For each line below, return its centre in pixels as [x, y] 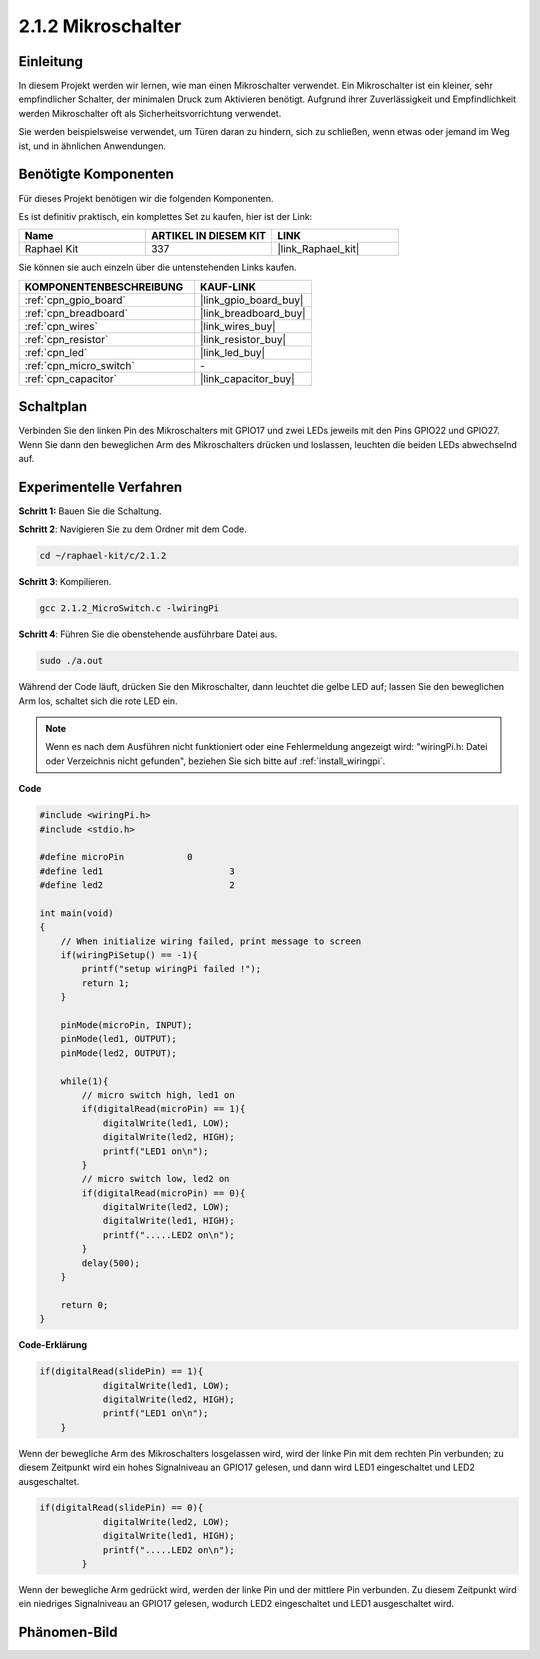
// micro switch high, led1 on [158, 1094]
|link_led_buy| [232, 352]
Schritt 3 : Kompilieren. [65, 582]
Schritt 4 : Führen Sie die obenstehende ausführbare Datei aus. [148, 634]
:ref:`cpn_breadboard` [76, 313]
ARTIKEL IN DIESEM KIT [208, 236]
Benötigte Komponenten [96, 174]
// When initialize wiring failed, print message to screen [211, 941]
